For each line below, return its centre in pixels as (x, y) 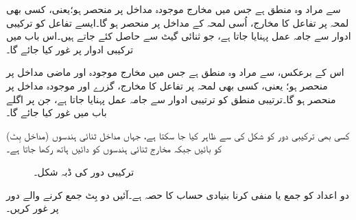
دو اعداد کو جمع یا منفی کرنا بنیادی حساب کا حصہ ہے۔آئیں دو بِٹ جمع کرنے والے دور (178, 194)
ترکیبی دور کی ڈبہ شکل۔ (84, 171)
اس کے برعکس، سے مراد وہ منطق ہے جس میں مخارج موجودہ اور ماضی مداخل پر (175, 72)
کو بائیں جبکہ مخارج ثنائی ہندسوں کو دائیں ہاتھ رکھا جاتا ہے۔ (114, 149)
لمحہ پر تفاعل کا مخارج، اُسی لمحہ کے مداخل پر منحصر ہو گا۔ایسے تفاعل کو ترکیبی (178, 22)
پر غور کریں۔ (33, 208)
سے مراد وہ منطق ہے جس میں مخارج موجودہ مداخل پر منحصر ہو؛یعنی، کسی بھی (174, 9)
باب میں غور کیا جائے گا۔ (57, 112)
